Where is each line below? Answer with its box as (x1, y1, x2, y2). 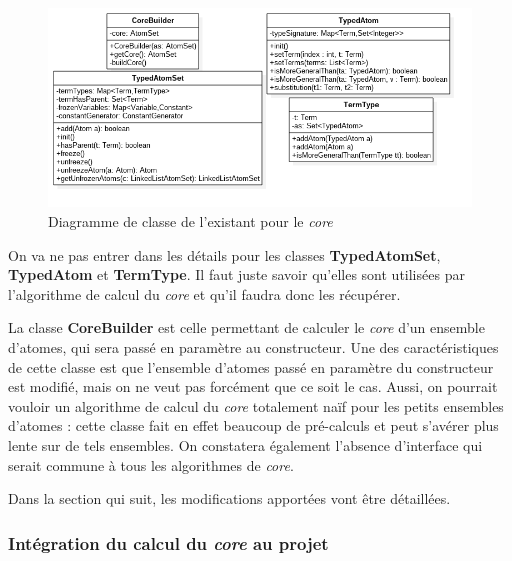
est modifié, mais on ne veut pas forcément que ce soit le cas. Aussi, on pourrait (8, 376, 498, 397)
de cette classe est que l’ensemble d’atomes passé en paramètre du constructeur (8, 356, 494, 377)
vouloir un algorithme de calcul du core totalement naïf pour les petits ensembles (8, 395, 504, 416)
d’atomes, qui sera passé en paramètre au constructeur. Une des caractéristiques (8, 337, 499, 358)
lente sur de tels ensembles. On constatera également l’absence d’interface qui (8, 435, 483, 456)
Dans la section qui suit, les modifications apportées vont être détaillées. (8, 488, 451, 509)
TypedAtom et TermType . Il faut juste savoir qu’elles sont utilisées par (8, 264, 465, 285)
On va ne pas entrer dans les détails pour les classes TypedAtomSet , (8, 244, 441, 265)
